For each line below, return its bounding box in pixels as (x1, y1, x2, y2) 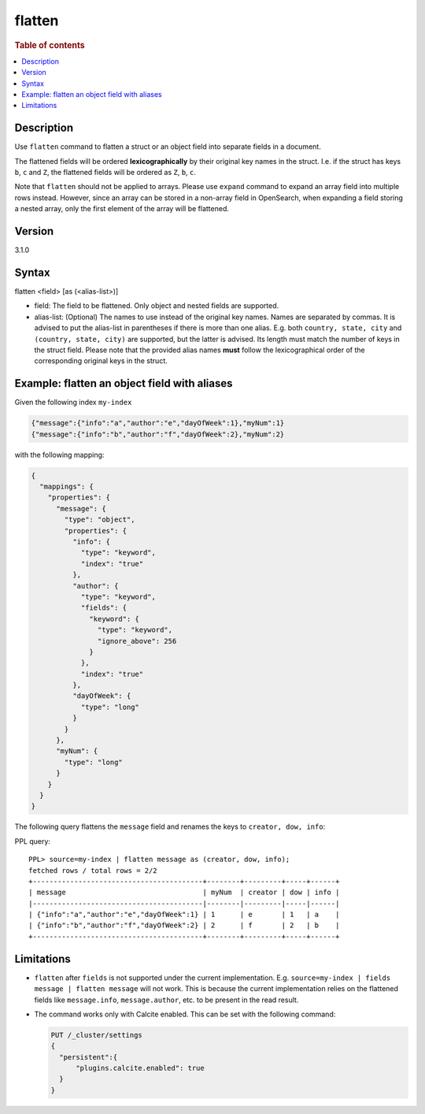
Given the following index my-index (14, 398, 132, 407)
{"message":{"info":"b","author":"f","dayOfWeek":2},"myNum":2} (31, 429, 285, 439)
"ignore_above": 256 (97, 637, 177, 645)
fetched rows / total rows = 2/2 (28, 866, 157, 874)
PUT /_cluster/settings (50, 1030, 143, 1039)
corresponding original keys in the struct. (34, 356, 168, 366)
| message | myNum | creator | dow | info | (28, 888, 340, 897)
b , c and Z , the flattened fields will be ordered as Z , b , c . (14, 168, 197, 177)
